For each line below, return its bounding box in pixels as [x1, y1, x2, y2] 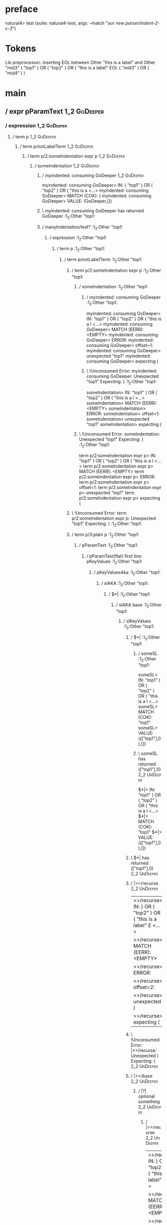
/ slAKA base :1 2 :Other [116, 602, 162, 609]
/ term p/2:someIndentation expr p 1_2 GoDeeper [27, 153, 125, 159]
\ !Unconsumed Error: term [72, 510, 127, 516]
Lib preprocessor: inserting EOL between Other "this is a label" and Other [5, 59, 156, 65]
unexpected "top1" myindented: [86, 353, 152, 359]
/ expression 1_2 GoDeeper [5, 122, 67, 129]
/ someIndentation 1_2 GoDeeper [34, 162, 99, 168]
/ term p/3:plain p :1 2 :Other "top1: [72, 531, 139, 539]
